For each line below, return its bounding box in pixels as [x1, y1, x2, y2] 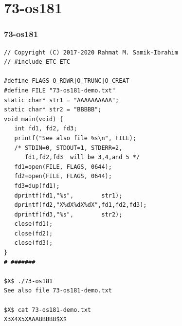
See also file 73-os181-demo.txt [4, 287, 112, 294]
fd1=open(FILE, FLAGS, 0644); [14, 163, 112, 170]
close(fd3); [14, 239, 53, 247]
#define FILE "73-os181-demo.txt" [4, 87, 116, 94]
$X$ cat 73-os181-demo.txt [4, 306, 91, 313]
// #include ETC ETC [4, 58, 71, 66]
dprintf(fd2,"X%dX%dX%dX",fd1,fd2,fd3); [14, 201, 147, 209]
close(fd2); [14, 230, 53, 237]
